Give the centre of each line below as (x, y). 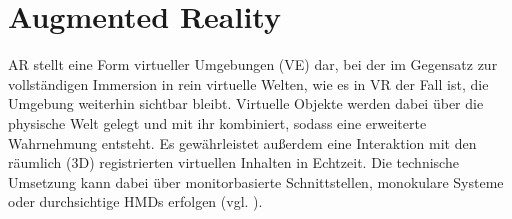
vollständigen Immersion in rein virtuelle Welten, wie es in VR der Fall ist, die (248, 83)
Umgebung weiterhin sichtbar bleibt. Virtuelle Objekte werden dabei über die (246, 103)
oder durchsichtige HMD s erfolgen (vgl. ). (135, 201)
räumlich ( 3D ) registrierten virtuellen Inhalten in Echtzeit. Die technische (233, 162)
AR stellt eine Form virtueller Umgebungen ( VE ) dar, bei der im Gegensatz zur (253, 64)
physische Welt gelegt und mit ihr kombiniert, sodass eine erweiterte (217, 122)
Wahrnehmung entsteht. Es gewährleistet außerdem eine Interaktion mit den (242, 142)
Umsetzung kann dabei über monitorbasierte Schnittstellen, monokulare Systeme (256, 181)
